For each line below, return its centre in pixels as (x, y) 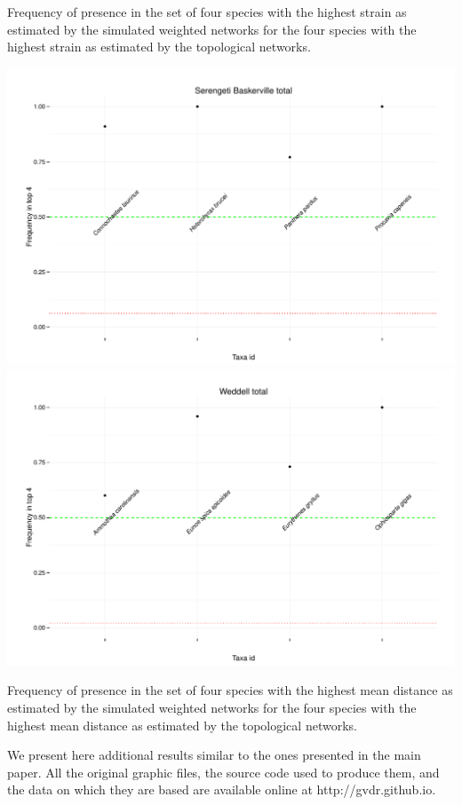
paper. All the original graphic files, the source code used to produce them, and (223, 772)
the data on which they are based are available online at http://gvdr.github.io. (222, 789)
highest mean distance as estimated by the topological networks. (182, 725)
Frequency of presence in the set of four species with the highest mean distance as (230, 690)
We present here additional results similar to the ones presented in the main (214, 755)
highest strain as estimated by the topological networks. (159, 47)
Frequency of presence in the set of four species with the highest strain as (207, 12)
